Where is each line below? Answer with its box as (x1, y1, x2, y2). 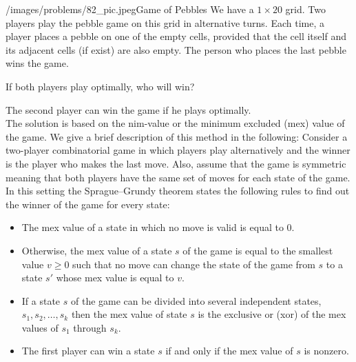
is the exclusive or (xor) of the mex (198, 307, 346, 321)
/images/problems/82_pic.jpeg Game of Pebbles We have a (6, 2, 254, 16)
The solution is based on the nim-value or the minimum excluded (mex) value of (6, 116, 345, 130)
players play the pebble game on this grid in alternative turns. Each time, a (6, 15, 324, 30)
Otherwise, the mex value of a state (21, 243, 172, 257)
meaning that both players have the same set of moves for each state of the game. (6, 170, 350, 184)
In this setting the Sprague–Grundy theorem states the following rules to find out (6, 183, 350, 198)
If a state (21, 293, 61, 308)
